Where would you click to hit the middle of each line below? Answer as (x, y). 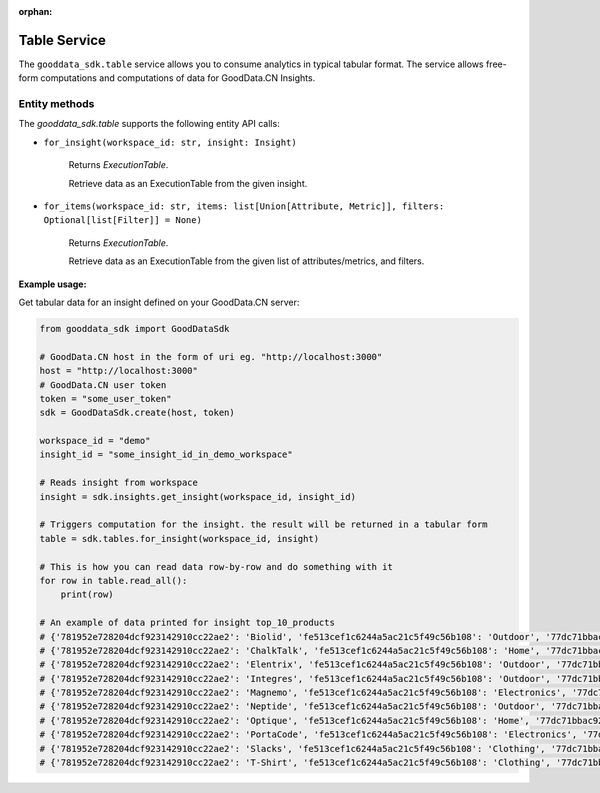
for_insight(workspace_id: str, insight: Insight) (170, 142)
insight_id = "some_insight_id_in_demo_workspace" (166, 454)
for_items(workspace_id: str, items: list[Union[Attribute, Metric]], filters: (244, 206)
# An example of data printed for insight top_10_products (187, 623)
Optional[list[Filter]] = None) (122, 220)
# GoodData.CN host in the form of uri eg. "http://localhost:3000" (211, 356)
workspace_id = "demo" (95, 441)
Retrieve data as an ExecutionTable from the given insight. (188, 183)
